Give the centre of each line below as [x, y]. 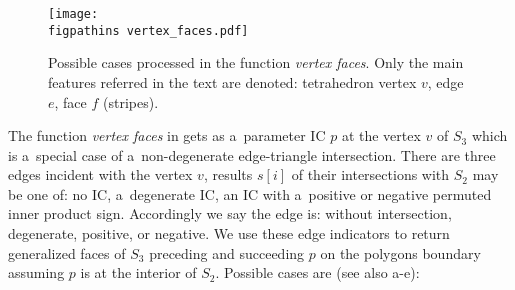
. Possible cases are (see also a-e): [317, 272]
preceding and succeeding [227, 252]
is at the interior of [138, 272]
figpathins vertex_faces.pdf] [148, 30]
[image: [73, 14]
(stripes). [131, 101]
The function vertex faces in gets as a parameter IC [167, 135]
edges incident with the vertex [100, 174]
